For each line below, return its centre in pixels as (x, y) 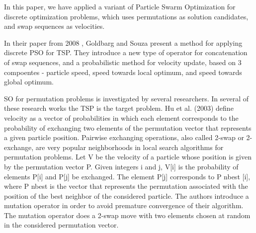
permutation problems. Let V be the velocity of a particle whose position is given (128, 157)
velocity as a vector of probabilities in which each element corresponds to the (121, 117)
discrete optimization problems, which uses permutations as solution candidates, (126, 16)
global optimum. (29, 82)
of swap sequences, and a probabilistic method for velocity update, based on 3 (123, 62)
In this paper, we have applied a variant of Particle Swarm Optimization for (120, 6)
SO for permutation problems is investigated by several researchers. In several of (126, 98)
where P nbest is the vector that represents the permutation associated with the (126, 186)
